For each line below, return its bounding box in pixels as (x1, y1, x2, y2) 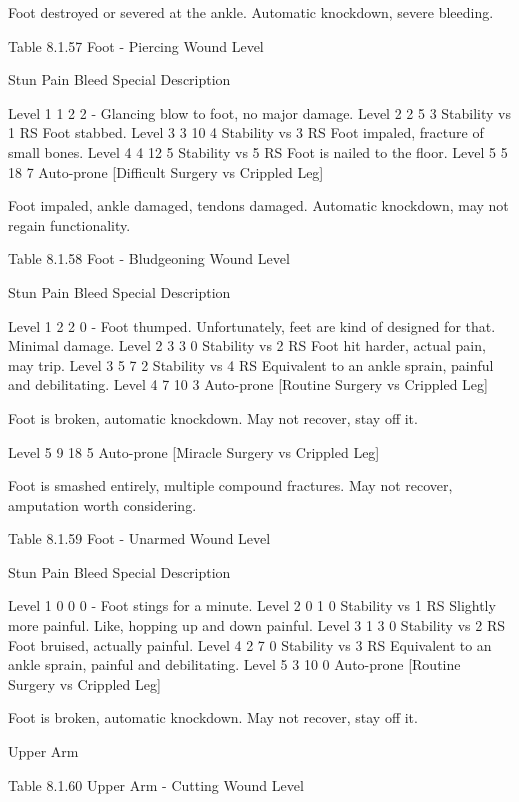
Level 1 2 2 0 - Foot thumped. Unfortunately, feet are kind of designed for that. (8, 315, 496, 336)
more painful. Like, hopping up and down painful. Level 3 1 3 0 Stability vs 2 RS (8, 615, 505, 636)
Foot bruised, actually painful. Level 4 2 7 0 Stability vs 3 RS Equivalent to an (8, 634, 492, 655)
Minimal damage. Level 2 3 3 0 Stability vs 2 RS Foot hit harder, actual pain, (8, 335, 486, 356)
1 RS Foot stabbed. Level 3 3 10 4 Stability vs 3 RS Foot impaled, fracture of (8, 122, 484, 143)
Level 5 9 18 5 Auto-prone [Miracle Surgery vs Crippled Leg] (8, 441, 380, 462)
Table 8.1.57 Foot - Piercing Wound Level (8, 35, 264, 56)
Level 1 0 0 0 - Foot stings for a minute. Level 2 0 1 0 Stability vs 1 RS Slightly (8, 595, 496, 616)
